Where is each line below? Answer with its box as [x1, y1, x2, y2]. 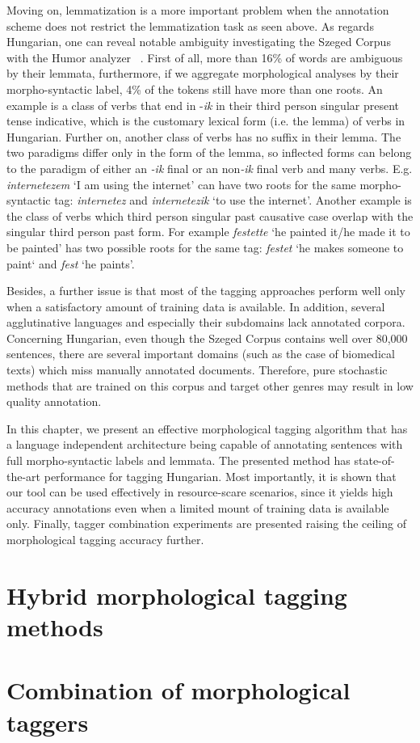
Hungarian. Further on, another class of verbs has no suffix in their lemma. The [6, 128, 401, 145]
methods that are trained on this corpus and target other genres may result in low [6, 377, 414, 394]
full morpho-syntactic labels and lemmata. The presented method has [6, 452, 351, 469]
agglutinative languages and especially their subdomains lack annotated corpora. [6, 314, 405, 331]
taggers [6, 705, 89, 738]
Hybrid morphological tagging [6, 578, 347, 611]
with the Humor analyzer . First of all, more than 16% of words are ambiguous [6, 49, 403, 65]
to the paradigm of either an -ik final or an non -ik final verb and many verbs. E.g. [6, 159, 413, 176]
